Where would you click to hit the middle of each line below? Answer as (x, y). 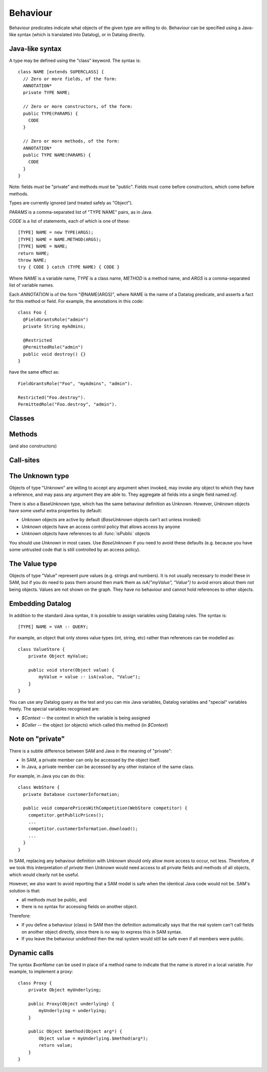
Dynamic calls (31, 953)
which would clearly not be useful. (44, 875)
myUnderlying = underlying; (73, 1011)
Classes (22, 418)
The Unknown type (39, 476)
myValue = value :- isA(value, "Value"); (90, 677)
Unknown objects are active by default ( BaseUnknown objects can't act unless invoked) (111, 520)
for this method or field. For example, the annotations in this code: (76, 301)
